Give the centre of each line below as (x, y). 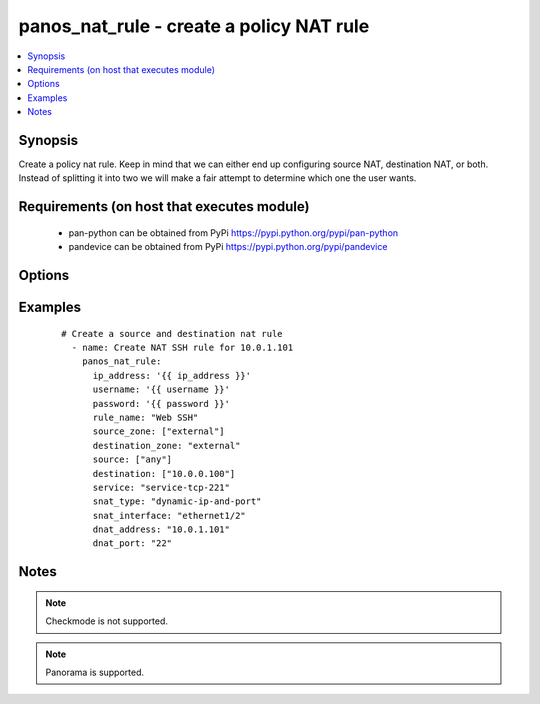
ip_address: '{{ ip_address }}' (172, 375)
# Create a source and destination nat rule (172, 333)
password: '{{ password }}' (161, 403)
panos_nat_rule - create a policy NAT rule (194, 26)
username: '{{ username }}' (161, 389)
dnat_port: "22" (132, 543)
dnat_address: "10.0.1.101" (161, 529)
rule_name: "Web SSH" (145, 417)
